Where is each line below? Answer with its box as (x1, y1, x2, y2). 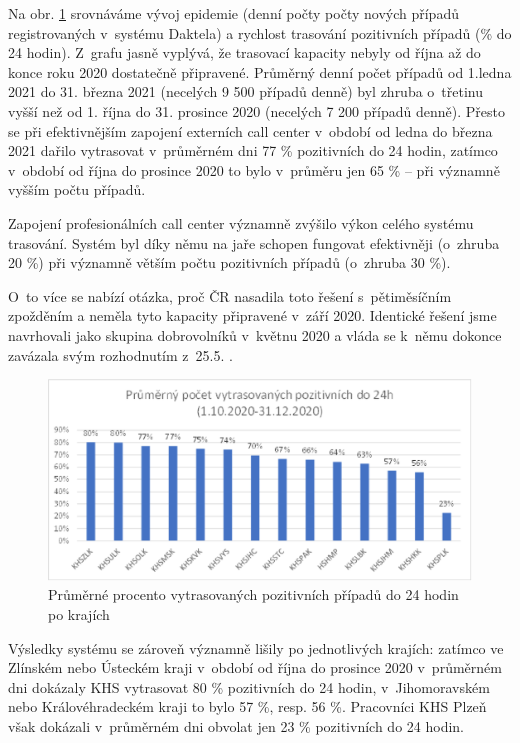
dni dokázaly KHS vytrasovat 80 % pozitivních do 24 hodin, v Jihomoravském (8, 676, 490, 697)
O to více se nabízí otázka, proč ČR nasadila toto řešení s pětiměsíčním (8, 285, 452, 306)
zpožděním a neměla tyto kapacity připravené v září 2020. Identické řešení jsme (8, 305, 497, 326)
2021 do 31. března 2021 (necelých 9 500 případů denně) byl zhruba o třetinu (8, 81, 484, 102)
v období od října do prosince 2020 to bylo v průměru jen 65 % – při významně (8, 159, 500, 180)
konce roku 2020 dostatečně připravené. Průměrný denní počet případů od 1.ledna (8, 61, 512, 82)
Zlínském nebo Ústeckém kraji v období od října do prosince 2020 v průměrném (8, 657, 502, 678)
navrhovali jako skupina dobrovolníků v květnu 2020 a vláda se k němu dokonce (8, 324, 502, 345)
